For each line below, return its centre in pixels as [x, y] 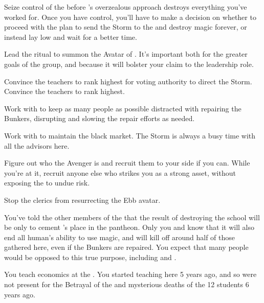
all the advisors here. [37, 145]
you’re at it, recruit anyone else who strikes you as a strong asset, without [120, 172]
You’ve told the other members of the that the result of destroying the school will [132, 217]
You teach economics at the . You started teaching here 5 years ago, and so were [130, 274]
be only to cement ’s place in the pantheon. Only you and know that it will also [129, 227]
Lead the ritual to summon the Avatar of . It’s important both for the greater [126, 54]
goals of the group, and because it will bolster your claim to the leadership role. [129, 64]
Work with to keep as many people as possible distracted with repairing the [123, 108]
